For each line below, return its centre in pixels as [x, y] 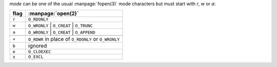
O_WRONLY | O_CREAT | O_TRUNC [61, 26]
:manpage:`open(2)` [54, 14]
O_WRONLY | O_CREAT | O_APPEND [62, 32]
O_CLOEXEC [40, 52]
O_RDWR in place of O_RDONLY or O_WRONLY [74, 39]
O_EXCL [36, 57]
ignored [38, 46]
